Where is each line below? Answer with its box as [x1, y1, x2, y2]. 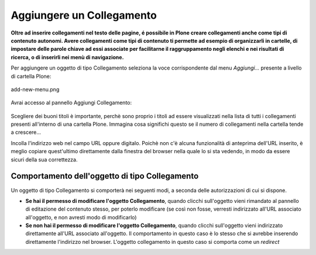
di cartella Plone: [11, 73, 51, 80]
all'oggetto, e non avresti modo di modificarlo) [25, 213, 137, 220]
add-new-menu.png [11, 85, 60, 93]
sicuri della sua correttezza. [11, 156, 78, 163]
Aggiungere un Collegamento [11, 9, 157, 22]
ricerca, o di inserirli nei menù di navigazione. [11, 53, 124, 61]
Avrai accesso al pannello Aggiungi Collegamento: [11, 99, 132, 106]
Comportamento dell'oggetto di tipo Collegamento [11, 171, 199, 181]
